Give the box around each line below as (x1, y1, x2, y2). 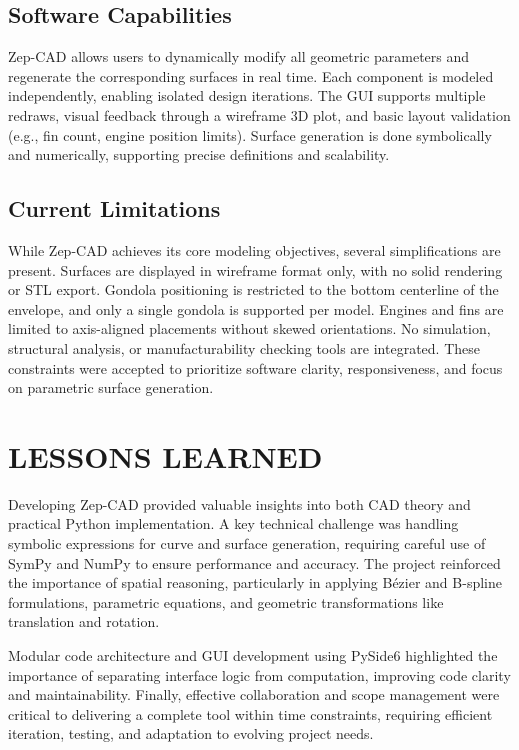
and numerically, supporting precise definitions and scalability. (8, 144, 390, 165)
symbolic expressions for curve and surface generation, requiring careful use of (8, 533, 486, 554)
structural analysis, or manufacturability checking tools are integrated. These (8, 337, 480, 358)
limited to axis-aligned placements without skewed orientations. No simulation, (8, 318, 491, 339)
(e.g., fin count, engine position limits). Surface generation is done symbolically (8, 124, 492, 145)
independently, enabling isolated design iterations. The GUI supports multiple (8, 85, 486, 106)
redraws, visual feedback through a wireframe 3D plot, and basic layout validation (8, 104, 511, 125)
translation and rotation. (8, 611, 160, 632)
